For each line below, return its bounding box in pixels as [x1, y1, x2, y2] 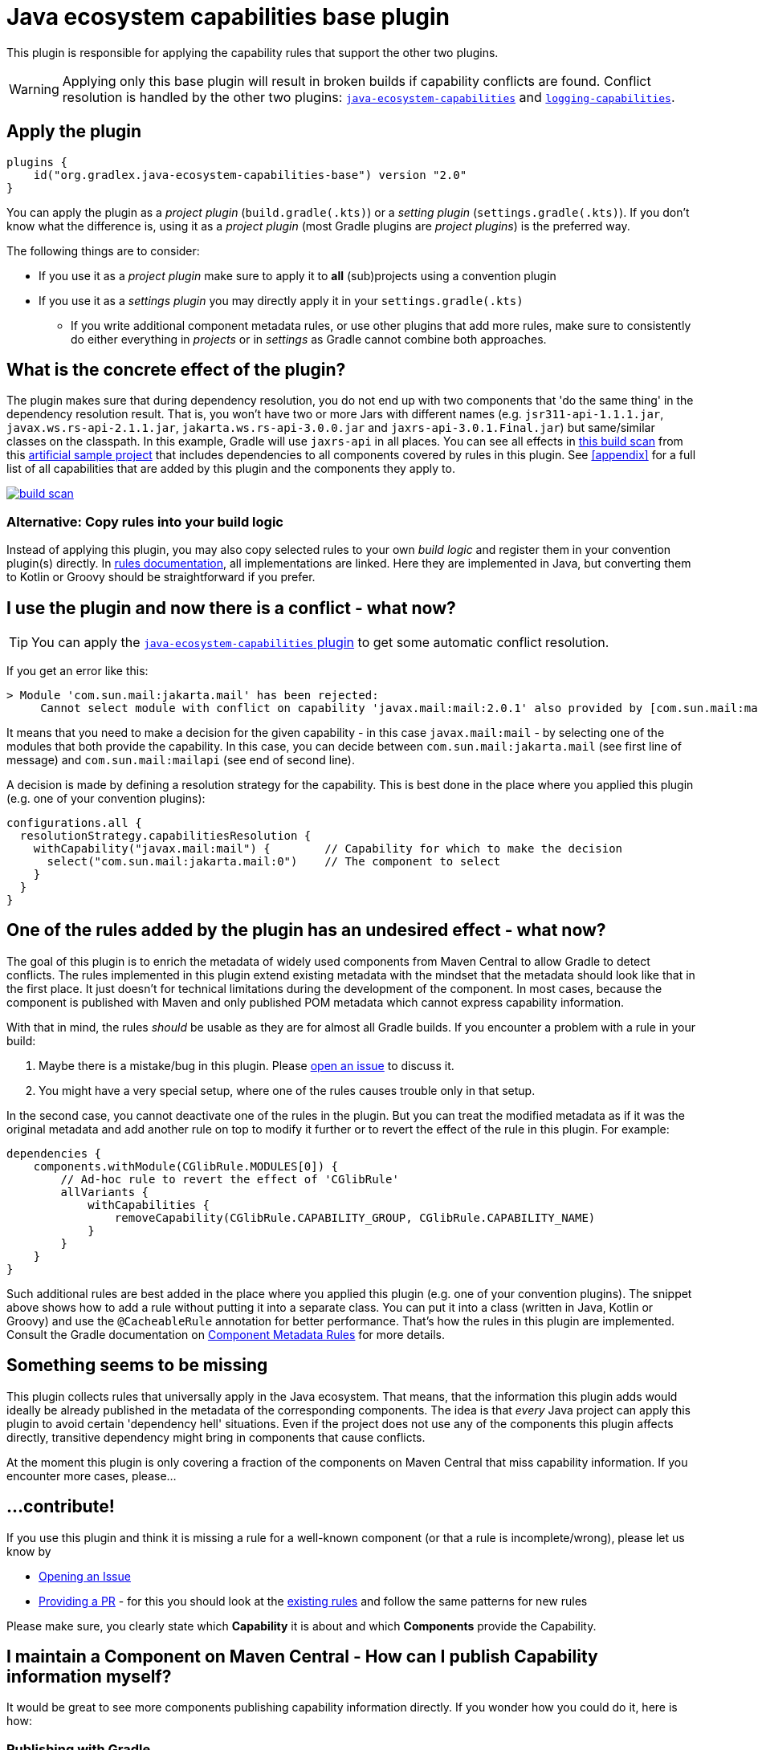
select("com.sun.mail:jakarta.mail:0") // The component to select [47, 855, 501, 869]
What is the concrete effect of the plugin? [6, 360, 346, 381]
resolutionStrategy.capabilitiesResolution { [19, 829, 312, 843]
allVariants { [60, 1185, 149, 1199]
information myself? [6, 1666, 172, 1687]
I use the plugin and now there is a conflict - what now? [6, 597, 456, 618]
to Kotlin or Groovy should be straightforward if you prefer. [6, 570, 316, 584]
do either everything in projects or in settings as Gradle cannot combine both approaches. [71, 332, 547, 346]
